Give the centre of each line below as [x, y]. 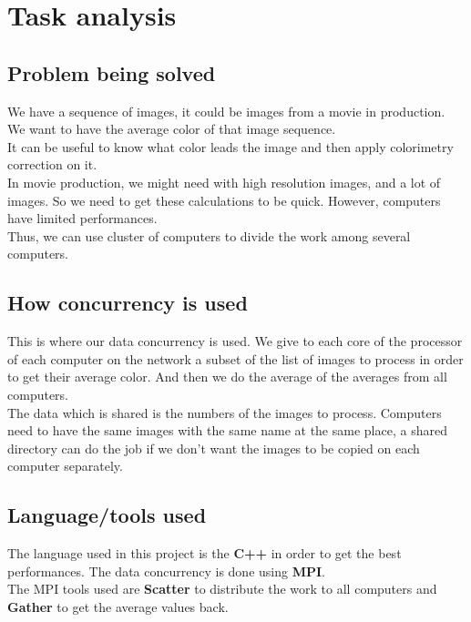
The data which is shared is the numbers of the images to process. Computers [225, 412]
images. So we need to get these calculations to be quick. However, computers [224, 200]
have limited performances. [82, 218]
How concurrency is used [128, 303]
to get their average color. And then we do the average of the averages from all [227, 377]
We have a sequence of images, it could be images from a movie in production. [226, 111]
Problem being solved [112, 72]
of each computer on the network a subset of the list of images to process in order [235, 358]
